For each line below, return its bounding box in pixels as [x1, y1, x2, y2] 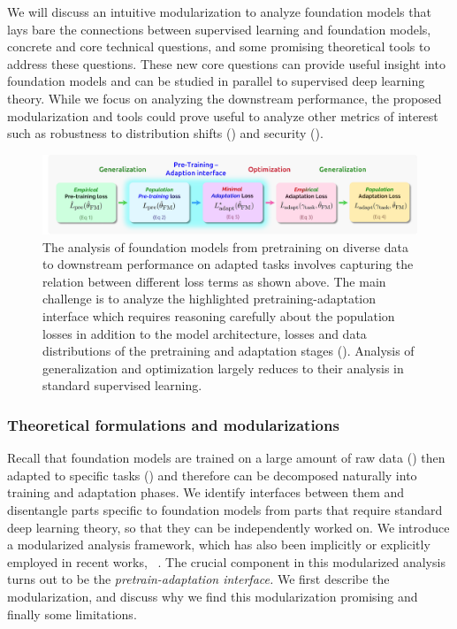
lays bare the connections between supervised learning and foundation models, [7, 19, 431, 38]
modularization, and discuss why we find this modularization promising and [7, 587, 418, 605]
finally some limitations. [7, 604, 137, 623]
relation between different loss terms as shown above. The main [42, 272, 386, 290]
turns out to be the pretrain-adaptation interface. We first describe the [7, 570, 390, 588]
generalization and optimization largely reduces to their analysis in [42, 358, 404, 377]
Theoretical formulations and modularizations [7, 413, 339, 435]
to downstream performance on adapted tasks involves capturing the [42, 255, 414, 273]
